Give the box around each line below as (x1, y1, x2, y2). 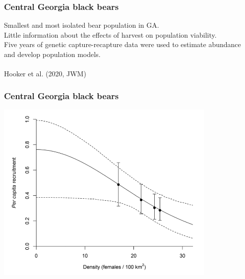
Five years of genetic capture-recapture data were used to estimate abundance (4, 39, 241, 50)
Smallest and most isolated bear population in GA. (4, 20, 159, 30)
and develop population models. (4, 49, 101, 59)
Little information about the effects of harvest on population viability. (4, 29, 217, 40)
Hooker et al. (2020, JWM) (4, 68, 86, 79)
